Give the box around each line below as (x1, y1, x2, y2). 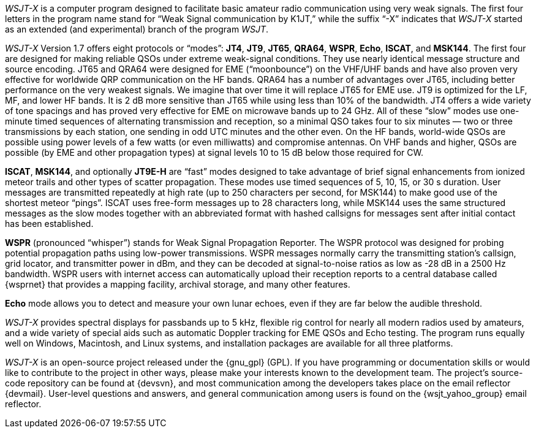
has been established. (5, 218, 94, 229)
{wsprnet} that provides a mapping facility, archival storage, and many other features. (5, 279, 350, 289)
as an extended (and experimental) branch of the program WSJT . (5, 24, 269, 34)
